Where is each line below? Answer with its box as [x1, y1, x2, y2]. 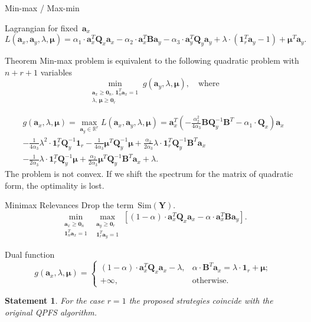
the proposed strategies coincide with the [129, 294, 273, 307]
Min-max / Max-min [5, 2, 80, 14]
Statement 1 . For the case [5, 294, 104, 307]
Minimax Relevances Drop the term [5, 199, 134, 211]
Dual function [5, 248, 55, 260]
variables [40, 65, 73, 78]
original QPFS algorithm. [5, 305, 97, 318]
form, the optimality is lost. [5, 179, 104, 191]
